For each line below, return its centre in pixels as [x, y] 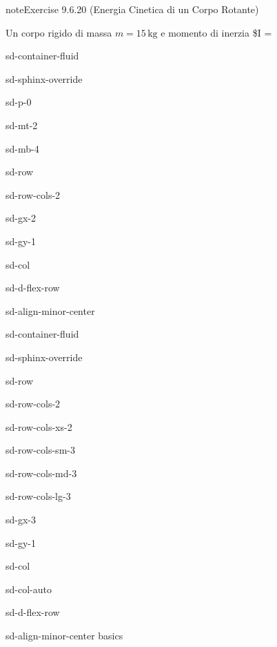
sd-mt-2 [22, 125]
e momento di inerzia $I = [216, 32]
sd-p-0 [19, 102]
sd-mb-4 [22, 148]
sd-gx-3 [21, 520]
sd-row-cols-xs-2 [39, 426]
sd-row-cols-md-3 [41, 473]
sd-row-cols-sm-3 [40, 450]
